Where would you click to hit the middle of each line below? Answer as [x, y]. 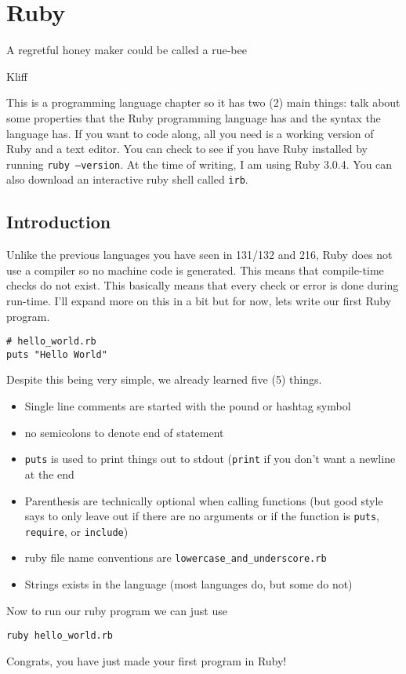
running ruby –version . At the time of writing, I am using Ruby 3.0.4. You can [199, 164]
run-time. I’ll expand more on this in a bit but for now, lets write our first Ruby [199, 300]
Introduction [59, 222]
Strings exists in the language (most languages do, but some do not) [188, 584]
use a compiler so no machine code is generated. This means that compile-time [195, 270]
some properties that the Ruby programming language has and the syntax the [194, 117]
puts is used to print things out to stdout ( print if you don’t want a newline [210, 459]
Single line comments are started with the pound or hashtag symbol [188, 406]
